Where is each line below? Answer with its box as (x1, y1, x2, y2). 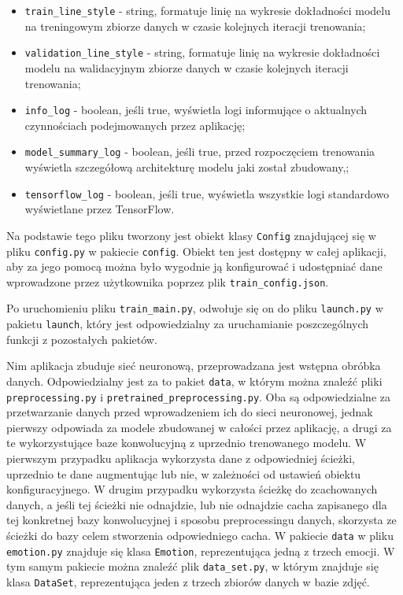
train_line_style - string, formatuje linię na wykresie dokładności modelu (24, 2, 390, 18)
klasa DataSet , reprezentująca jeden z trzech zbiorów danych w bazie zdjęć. (6, 573, 370, 589)
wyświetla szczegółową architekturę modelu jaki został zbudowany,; (24, 159, 349, 175)
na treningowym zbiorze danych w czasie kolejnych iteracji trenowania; (24, 17, 366, 34)
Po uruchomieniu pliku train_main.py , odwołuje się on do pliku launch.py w (6, 300, 383, 316)
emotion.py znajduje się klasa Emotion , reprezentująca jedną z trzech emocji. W (6, 542, 395, 559)
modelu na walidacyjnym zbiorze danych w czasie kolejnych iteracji (24, 59, 349, 76)
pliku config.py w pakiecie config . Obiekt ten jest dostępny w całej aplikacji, (6, 242, 386, 259)
